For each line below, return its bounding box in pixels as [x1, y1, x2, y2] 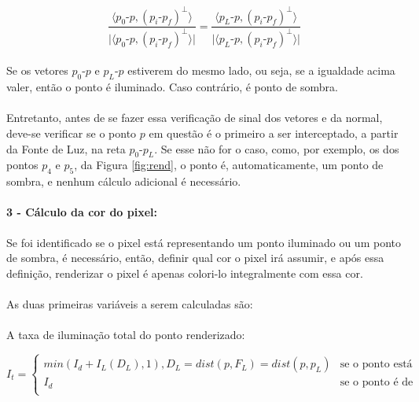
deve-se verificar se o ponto [6, 125, 137, 142]
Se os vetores [6, 62, 68, 79]
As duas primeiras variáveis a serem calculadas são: [6, 296, 253, 312]
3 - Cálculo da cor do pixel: [6, 204, 157, 220]
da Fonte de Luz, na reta [6, 140, 126, 157]
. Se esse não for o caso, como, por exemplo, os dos [154, 140, 399, 157]
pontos [6, 157, 39, 173]
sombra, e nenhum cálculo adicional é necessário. [6, 173, 241, 190]
